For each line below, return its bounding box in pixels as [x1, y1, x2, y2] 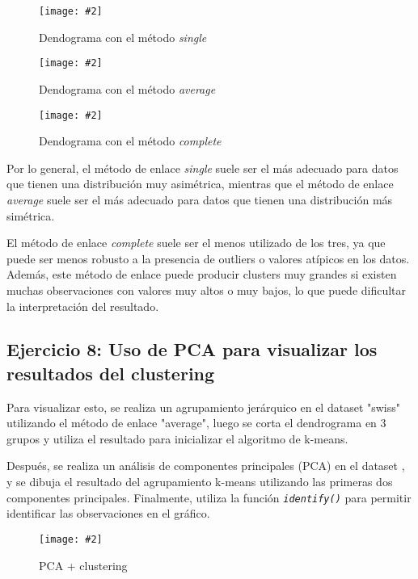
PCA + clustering [39, 556, 128, 573]
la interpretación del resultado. [6, 297, 159, 314]
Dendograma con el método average [39, 80, 216, 97]
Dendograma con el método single [39, 28, 207, 45]
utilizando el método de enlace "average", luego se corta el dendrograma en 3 [6, 414, 386, 431]
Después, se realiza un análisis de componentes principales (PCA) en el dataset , [6, 457, 405, 474]
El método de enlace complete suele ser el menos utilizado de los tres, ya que [6, 234, 386, 251]
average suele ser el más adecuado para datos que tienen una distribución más [6, 191, 393, 208]
